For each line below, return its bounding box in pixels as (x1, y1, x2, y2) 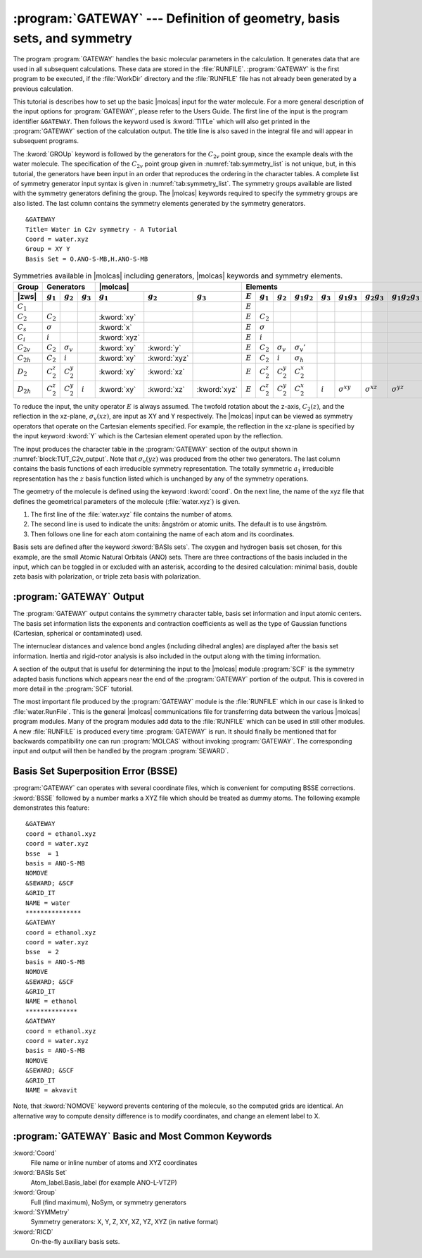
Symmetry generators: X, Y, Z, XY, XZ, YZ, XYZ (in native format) (30, 1218, 219, 1226)
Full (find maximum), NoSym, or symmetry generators (30, 1198, 186, 1207)
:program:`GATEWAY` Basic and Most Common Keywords (13, 1130, 272, 1142)
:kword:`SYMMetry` (13, 1207, 70, 1216)
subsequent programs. (13, 137, 79, 145)
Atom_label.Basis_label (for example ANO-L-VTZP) (30, 1178, 177, 1187)
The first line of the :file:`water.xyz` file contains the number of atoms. (30, 510, 234, 518)
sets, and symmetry (13, 30, 133, 46)
